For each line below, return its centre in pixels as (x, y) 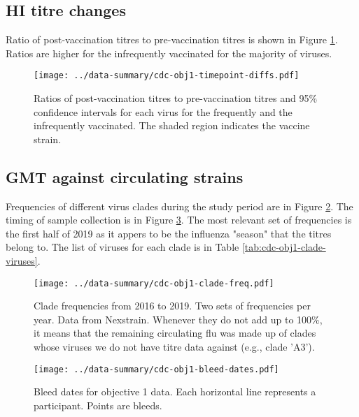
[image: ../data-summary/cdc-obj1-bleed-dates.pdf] (156, 369)
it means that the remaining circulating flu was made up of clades (175, 333)
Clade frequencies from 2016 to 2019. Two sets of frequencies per (172, 306)
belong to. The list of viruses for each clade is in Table (122, 247)
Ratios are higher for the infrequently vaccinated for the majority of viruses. (169, 53)
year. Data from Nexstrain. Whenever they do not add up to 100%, (178, 319)
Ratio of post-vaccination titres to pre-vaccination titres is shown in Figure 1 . (172, 39)
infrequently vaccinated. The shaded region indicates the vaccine (172, 125)
